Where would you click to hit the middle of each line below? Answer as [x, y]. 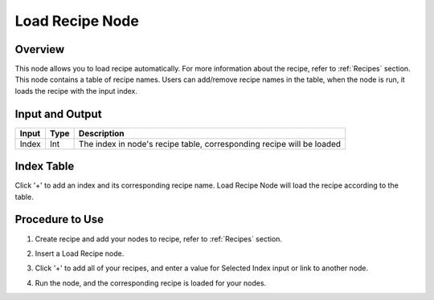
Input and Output [58, 114]
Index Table [45, 166]
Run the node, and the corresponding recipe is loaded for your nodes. [151, 283]
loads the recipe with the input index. [76, 91]
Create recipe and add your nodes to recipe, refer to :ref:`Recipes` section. [159, 239]
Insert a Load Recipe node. [80, 253]
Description [101, 133]
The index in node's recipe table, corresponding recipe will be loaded [210, 144]
